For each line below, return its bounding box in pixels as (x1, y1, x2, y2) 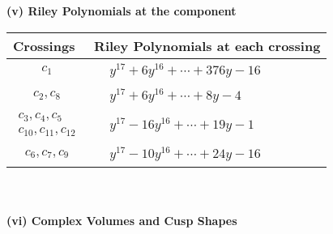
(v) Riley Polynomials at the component (6, 2, 237, 19)
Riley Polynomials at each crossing (94, 36, 321, 55)
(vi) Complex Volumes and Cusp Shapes (6, 211, 237, 228)
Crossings (13, 36, 75, 55)
